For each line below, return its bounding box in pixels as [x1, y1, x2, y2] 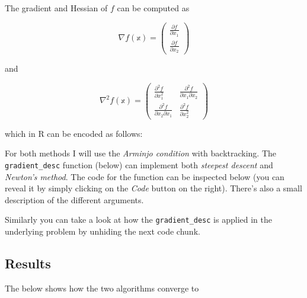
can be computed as [117, 2, 190, 14]
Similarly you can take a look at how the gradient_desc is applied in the [5, 213, 272, 226]
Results [5, 254, 51, 273]
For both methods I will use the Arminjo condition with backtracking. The [5, 147, 277, 159]
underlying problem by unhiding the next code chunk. [5, 225, 200, 238]
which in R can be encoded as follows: [5, 127, 143, 139]
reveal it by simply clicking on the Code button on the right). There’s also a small [5, 182, 302, 194]
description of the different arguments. [5, 193, 144, 206]
